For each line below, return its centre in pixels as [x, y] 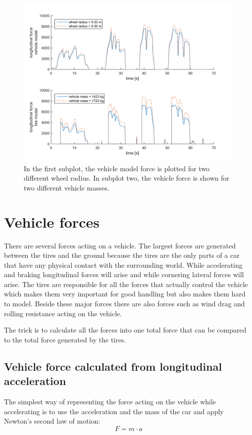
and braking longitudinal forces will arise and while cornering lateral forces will [124, 274]
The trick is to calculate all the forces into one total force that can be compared [125, 330]
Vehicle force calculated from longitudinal [113, 366]
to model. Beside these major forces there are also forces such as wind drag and [125, 304]
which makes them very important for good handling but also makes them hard [125, 294]
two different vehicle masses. [67, 187]
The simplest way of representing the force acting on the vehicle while [110, 402]
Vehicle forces [52, 221]
